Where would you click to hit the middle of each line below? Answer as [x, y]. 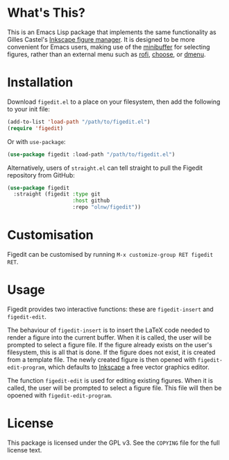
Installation [40, 82]
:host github [91, 201]
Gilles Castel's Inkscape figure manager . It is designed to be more [101, 39]
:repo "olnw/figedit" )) [107, 207]
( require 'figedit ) [35, 128]
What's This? [46, 13]
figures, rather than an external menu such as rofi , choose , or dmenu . [107, 54]
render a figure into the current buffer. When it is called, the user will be [109, 337]
